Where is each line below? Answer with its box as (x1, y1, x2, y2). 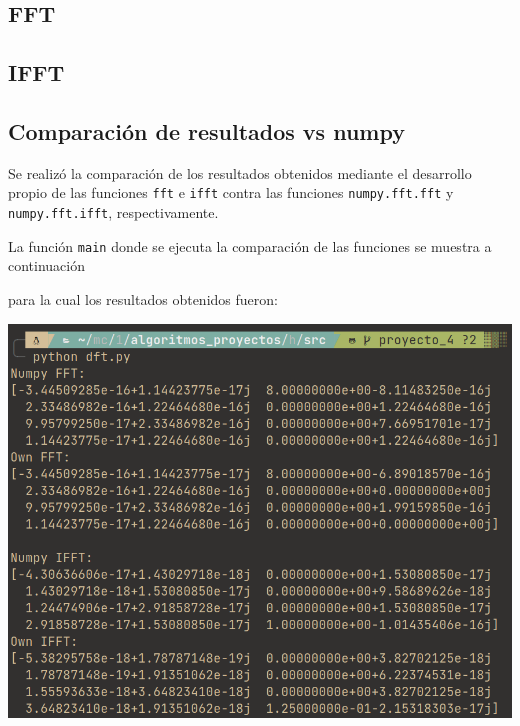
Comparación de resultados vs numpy (8, 115, 405, 146)
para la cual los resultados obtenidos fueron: (8, 288, 278, 309)
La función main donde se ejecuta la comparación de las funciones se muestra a (8, 235, 492, 256)
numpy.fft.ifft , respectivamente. (8, 202, 219, 223)
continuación (8, 255, 86, 276)
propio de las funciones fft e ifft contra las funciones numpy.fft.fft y (8, 182, 454, 203)
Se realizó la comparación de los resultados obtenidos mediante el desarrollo (8, 162, 472, 183)
